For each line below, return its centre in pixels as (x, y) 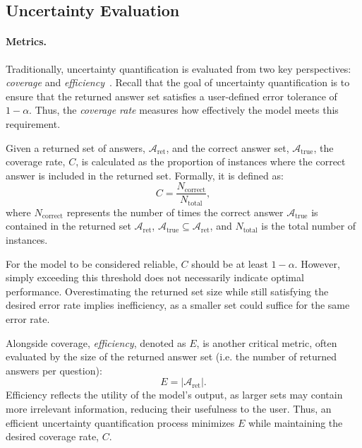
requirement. (33, 123)
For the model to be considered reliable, (92, 263)
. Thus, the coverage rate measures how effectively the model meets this (184, 110)
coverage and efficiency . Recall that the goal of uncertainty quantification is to (178, 82)
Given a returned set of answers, (76, 147)
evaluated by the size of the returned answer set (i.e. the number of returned (171, 356)
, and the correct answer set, (228, 147)
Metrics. (26, 41)
